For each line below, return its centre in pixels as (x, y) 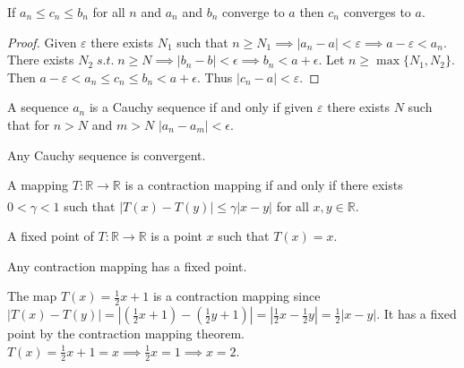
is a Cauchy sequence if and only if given (201, 107)
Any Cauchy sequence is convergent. (107, 154)
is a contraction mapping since (236, 296)
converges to (377, 12)
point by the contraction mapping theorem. (126, 334)
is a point (176, 236)
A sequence (38, 107)
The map (32, 296)
